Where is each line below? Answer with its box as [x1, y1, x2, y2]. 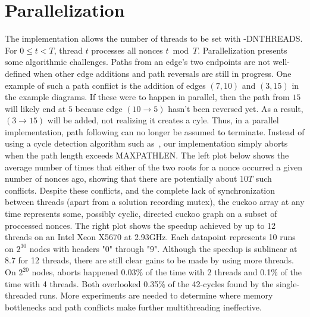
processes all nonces [91, 43, 163, 56]
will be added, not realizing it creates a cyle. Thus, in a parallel [47, 114, 279, 126]
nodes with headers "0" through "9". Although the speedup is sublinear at [29, 242, 298, 254]
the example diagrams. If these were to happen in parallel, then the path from [5, 91, 290, 103]
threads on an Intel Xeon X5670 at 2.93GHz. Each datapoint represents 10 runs [5, 231, 296, 243]
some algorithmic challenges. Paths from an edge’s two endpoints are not [5, 55, 270, 68]
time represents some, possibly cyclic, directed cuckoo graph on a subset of [5, 207, 277, 220]
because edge [75, 102, 123, 114]
